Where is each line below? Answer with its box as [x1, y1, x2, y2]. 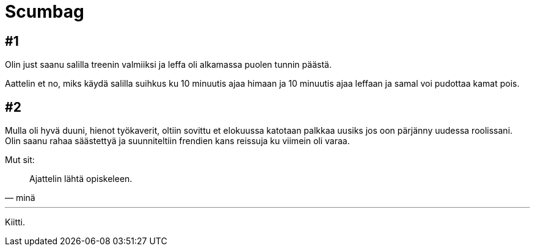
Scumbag [5, 1, 84, 22]
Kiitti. [5, 217, 25, 228]
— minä [5, 192, 35, 203]
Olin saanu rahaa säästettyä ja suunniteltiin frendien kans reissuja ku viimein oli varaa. [5, 136, 350, 147]
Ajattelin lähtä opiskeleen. [29, 173, 133, 184]
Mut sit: [5, 155, 35, 166]
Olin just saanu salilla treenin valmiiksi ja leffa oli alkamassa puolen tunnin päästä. [5, 59, 332, 70]
